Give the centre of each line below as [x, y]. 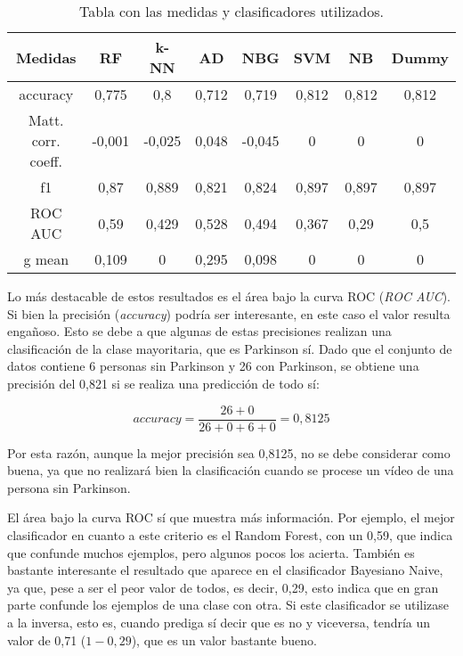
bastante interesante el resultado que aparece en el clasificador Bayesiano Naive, [225, 570]
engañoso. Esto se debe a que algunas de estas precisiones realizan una [199, 331]
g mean [46, 259]
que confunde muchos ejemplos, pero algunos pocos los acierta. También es [211, 552]
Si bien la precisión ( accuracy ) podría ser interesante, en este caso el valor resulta [229, 313]
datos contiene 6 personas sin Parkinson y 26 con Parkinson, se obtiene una [213, 366]
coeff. [46, 161]
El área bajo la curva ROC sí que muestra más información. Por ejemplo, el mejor [231, 517]
